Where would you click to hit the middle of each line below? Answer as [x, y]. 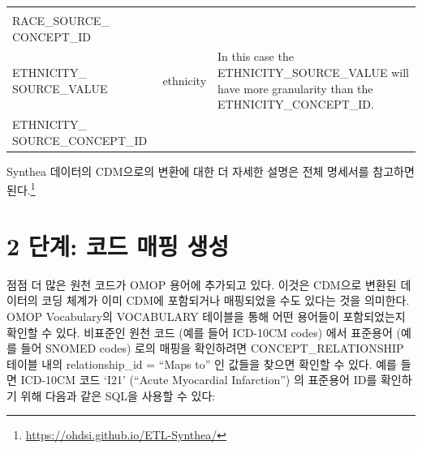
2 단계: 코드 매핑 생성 [118, 245]
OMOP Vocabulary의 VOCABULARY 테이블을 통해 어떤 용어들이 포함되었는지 [206, 316]
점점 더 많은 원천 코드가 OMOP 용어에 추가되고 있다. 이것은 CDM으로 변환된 [202, 284]
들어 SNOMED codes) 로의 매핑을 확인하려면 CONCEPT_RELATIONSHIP [212, 348]
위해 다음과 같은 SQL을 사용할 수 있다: [118, 395]
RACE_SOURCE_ [61, 20]
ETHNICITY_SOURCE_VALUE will [313, 73]
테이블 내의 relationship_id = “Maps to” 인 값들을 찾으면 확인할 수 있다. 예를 [202, 363]
